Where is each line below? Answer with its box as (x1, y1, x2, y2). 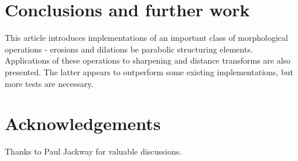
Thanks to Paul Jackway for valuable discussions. (5, 145, 182, 157)
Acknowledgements (5, 111, 161, 135)
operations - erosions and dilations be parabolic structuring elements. (5, 43, 253, 55)
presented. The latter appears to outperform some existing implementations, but (5, 65, 293, 78)
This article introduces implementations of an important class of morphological (5, 32, 288, 44)
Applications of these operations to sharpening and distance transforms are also (5, 54, 291, 66)
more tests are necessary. (5, 77, 94, 89)
